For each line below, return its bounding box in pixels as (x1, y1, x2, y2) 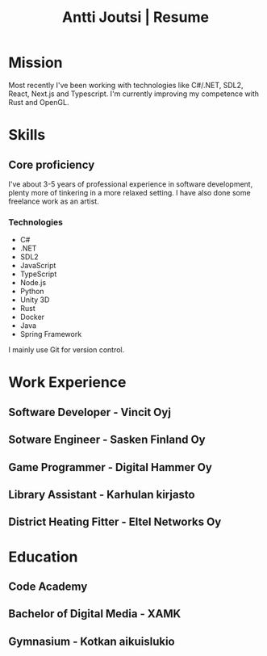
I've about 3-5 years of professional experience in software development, (8, 179, 253, 189)
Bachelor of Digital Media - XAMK (8, 607, 181, 621)
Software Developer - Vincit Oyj (8, 405, 172, 419)
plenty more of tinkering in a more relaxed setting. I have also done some (8, 187, 252, 197)
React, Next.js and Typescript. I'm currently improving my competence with (8, 89, 260, 99)
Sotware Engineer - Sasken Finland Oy (8, 433, 206, 447)
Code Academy (8, 579, 88, 593)
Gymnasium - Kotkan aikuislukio (8, 634, 175, 648)
